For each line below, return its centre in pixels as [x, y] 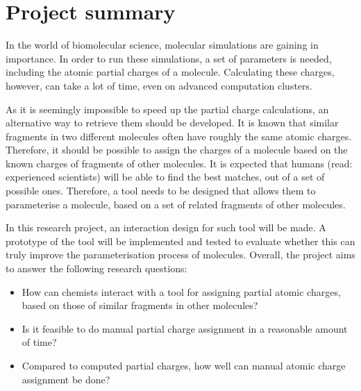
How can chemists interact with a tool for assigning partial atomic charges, [181, 291]
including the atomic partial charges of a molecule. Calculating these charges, [170, 72]
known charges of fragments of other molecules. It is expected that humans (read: [179, 163]
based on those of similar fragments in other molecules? [140, 305]
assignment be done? [66, 379]
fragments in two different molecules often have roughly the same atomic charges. [179, 136]
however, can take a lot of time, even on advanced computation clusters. [159, 85]
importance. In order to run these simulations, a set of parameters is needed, [169, 58]
